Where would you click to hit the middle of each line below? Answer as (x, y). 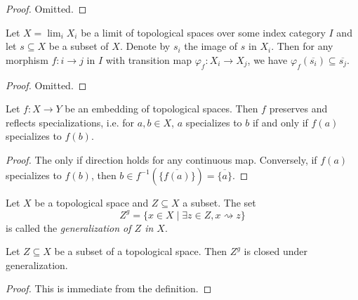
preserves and (298, 109)
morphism (27, 59)
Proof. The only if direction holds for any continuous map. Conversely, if (161, 159)
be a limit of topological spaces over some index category (203, 32)
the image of (211, 46)
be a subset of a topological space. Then (141, 251)
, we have (267, 59)
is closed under (276, 251)
